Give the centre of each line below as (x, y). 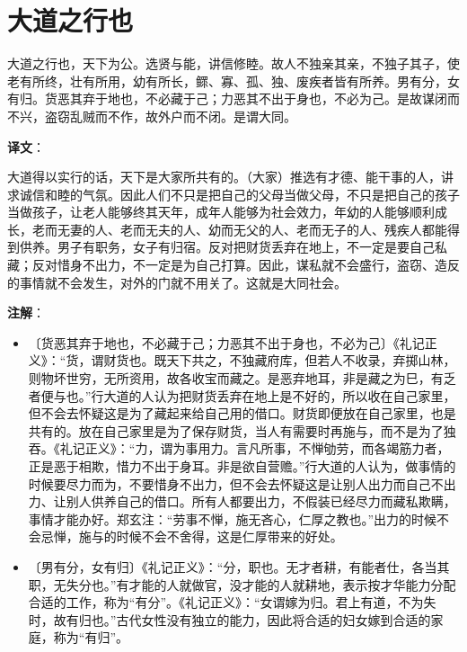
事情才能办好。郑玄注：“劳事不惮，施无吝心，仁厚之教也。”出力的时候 (233, 518)
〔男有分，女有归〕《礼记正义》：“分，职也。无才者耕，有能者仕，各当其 (239, 566)
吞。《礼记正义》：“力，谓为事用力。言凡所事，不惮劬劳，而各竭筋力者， (239, 448)
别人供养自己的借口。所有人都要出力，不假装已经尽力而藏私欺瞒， (261, 501)
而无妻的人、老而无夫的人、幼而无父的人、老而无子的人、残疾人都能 (246, 229)
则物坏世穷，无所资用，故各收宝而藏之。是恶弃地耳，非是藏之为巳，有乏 (242, 378)
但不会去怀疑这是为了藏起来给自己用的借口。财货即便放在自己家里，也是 (242, 413)
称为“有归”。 (91, 637)
